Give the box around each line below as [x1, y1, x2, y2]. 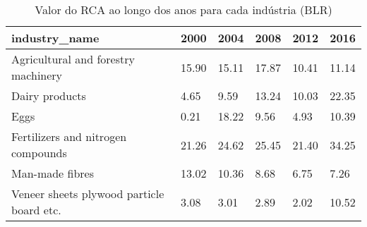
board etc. [11, 202, 61, 218]
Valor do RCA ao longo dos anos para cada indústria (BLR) [35, 1, 332, 18]
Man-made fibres [11, 165, 95, 181]
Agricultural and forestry [11, 51, 135, 67]
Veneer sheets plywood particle [11, 185, 164, 202]
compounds [11, 145, 67, 161]
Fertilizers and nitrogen [11, 128, 127, 145]
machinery [11, 67, 63, 83]
